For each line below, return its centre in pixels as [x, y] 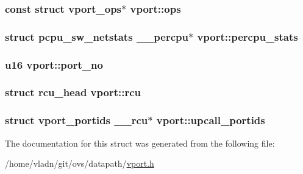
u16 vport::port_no [54, 64]
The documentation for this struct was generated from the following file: [140, 143]
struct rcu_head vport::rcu [73, 92]
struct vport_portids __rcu [77, 120]
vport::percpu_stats [248, 36]
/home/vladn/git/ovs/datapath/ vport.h [80, 163]
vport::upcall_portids [211, 120]
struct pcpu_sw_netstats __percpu [97, 36]
